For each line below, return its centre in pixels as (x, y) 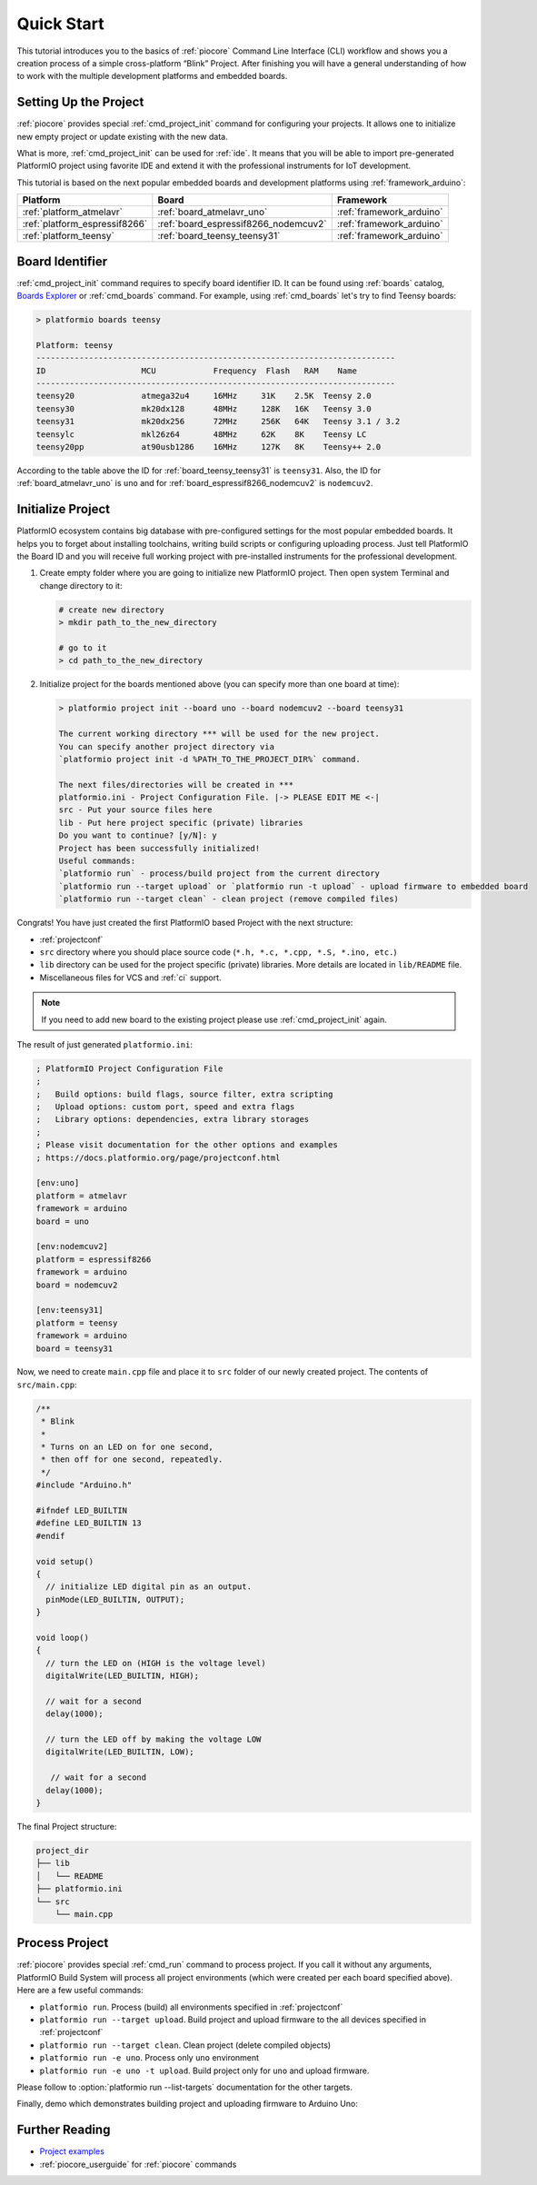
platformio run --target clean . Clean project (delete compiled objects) (185, 2045)
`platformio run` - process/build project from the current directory (219, 874)
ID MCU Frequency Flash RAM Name (197, 371)
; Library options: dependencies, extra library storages (173, 1119)
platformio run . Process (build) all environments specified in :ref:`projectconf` (191, 2007)
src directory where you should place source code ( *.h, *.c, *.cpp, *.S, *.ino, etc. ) (218, 952)
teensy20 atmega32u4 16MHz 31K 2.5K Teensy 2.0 (204, 396)
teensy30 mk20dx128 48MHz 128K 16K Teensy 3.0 (204, 408)
